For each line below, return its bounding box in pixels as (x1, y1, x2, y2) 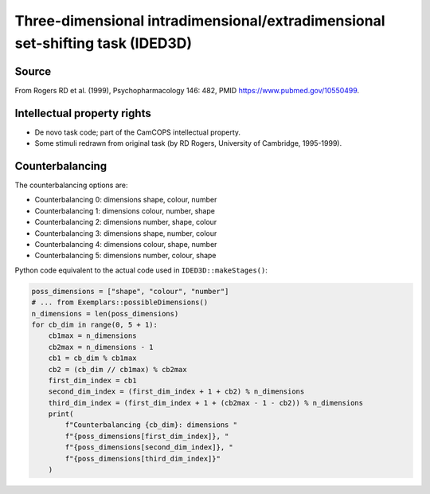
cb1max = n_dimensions (48, 331, 137, 340)
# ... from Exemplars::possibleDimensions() (31, 298, 209, 307)
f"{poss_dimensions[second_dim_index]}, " (64, 443, 234, 452)
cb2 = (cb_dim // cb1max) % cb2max (48, 365, 187, 374)
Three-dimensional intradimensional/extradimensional (14, 12, 385, 29)
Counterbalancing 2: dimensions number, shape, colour (34, 218, 217, 227)
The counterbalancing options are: (14, 180, 128, 190)
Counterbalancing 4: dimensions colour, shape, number (34, 240, 217, 249)
